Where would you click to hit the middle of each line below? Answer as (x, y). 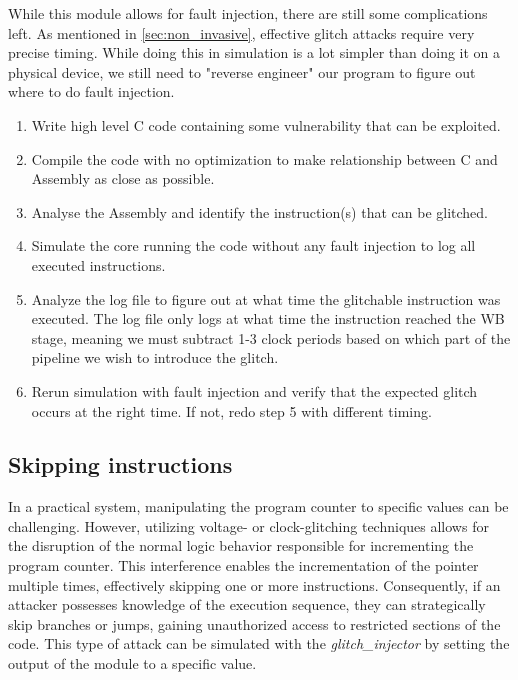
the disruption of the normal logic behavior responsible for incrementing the (241, 545)
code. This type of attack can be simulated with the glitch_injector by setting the (259, 643)
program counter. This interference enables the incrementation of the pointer (243, 565)
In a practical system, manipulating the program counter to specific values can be (258, 506)
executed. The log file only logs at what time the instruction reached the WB (268, 318)
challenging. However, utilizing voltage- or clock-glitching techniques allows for (248, 525)
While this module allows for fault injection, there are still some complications (248, 13)
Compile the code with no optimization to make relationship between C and (264, 158)
